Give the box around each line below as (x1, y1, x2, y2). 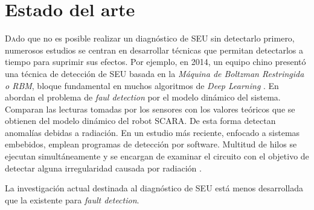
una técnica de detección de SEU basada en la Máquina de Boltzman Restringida (5, 67, 304, 79)
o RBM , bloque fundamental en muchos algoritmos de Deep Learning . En (5, 79, 279, 91)
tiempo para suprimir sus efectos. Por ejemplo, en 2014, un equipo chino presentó (5, 55, 306, 68)
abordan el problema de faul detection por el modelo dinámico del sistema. (5, 91, 281, 103)
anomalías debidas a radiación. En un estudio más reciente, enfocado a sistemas (5, 126, 300, 138)
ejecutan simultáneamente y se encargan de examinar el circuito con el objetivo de (5, 150, 309, 162)
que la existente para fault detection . (5, 193, 139, 206)
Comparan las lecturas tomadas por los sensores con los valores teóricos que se (5, 102, 295, 115)
